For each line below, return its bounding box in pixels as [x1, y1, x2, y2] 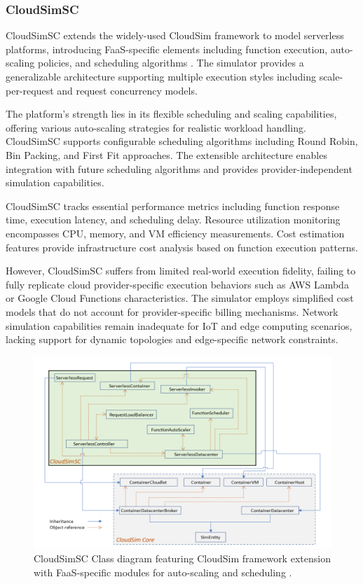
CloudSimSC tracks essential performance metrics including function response [6, 198, 340, 213]
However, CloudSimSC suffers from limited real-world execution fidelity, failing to [6, 263, 356, 278]
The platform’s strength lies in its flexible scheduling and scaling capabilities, [6, 106, 337, 121]
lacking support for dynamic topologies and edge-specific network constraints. [6, 332, 338, 347]
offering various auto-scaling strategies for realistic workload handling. [6, 120, 306, 134]
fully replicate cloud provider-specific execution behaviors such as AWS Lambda [6, 277, 349, 291]
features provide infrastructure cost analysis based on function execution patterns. [6, 239, 358, 254]
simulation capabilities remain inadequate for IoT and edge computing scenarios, [6, 318, 352, 333]
